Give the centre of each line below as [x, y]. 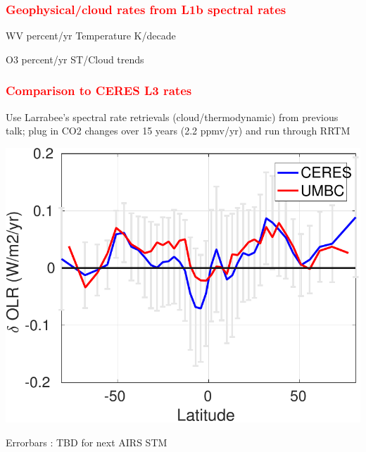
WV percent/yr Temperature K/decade [91, 36]
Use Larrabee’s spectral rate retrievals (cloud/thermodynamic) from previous [172, 117]
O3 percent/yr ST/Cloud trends [75, 59]
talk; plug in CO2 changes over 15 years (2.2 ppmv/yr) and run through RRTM [178, 131]
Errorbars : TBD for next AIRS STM [87, 442]
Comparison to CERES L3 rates [99, 90]
